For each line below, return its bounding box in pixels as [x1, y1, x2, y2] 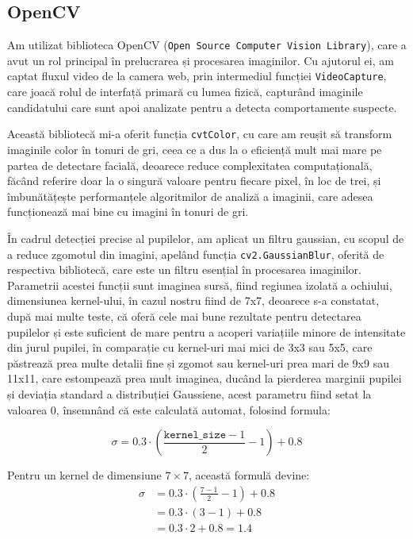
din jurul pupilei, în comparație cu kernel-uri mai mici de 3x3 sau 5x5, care [7, 339, 373, 356]
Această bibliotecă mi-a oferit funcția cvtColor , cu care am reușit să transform [7, 125, 392, 142]
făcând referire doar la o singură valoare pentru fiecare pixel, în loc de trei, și [7, 172, 381, 189]
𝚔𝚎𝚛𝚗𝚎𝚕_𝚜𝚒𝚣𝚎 [163, 429, 226, 441]
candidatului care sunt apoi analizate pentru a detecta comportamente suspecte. [7, 98, 397, 115]
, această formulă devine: [189, 467, 310, 483]
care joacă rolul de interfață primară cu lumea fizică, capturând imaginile [7, 83, 363, 100]
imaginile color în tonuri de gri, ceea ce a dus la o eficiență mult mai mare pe [7, 141, 382, 157]
